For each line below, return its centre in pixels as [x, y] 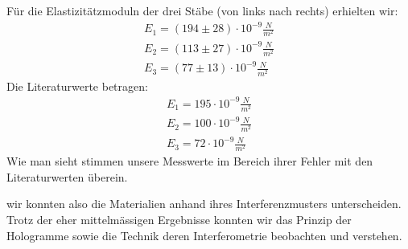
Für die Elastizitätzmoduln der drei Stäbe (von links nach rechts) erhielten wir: [202, 10]
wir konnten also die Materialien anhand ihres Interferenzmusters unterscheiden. [204, 204]
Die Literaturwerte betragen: [77, 86]
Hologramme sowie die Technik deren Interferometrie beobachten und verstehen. [204, 235]
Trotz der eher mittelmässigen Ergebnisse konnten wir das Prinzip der [179, 219]
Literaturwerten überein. [67, 176]
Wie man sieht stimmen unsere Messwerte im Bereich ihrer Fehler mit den [190, 161]
